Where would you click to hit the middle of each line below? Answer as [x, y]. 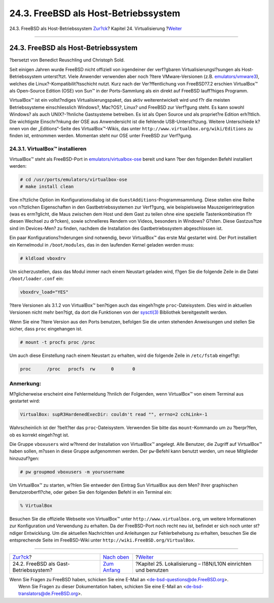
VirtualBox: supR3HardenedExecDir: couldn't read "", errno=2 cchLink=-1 [114, 415]
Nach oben [116, 557]
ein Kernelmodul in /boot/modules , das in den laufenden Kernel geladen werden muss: [102, 245]
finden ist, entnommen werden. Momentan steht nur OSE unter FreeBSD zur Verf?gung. [101, 136]
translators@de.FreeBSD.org [48, 594]
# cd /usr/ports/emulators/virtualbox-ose [74, 179]
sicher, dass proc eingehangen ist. [46, 329]
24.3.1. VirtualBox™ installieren [48, 149]
